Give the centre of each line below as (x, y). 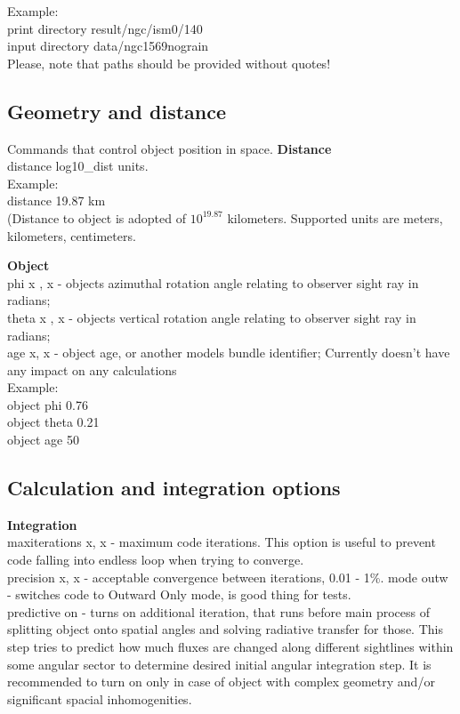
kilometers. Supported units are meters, (335, 217)
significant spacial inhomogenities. (100, 698)
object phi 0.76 (48, 404)
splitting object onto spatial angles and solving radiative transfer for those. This (225, 629)
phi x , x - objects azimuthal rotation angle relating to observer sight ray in (213, 282)
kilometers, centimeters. (72, 235)
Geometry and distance (117, 111)
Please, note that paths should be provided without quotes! (169, 63)
